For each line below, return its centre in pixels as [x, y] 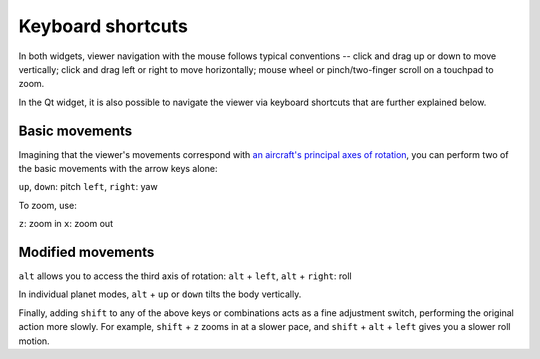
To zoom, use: [47, 205]
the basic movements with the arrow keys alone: [118, 169]
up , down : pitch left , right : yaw [88, 187]
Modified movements [86, 252]
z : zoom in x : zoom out [66, 224]
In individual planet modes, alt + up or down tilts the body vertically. [160, 294]
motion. [34, 341]
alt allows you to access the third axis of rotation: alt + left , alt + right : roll [185, 276]
